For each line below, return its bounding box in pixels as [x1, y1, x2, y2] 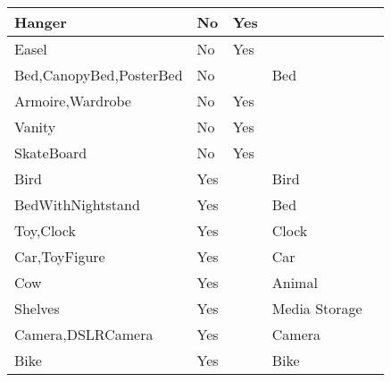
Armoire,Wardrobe [14, 90, 131, 111]
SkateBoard [14, 142, 87, 163]
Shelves [14, 298, 60, 318]
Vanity [14, 116, 56, 137]
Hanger [14, 12, 67, 32]
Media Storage [271, 298, 362, 318]
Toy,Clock [14, 220, 76, 241]
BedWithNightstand [14, 194, 140, 215]
